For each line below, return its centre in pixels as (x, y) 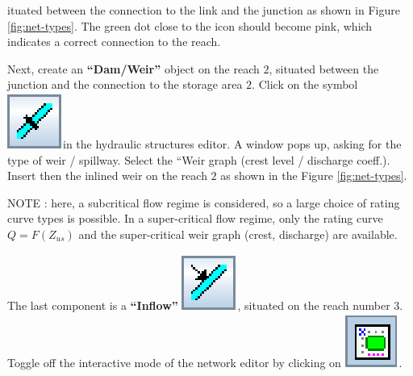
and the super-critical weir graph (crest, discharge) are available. (238, 234)
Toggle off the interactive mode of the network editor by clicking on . (205, 363)
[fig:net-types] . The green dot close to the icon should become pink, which (190, 25)
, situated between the (324, 68)
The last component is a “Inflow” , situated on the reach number (199, 305)
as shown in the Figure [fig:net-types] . (314, 175)
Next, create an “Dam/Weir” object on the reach (133, 68)
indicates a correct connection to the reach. (114, 42)
